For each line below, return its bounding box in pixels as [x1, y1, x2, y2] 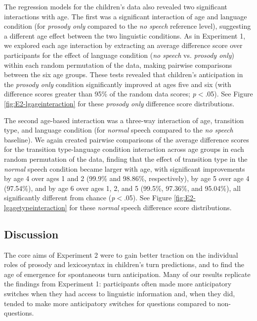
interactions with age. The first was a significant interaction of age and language [4, 11, 247, 21]
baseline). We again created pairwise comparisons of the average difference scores [4, 134, 249, 144]
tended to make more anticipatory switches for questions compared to [4, 298, 215, 308]
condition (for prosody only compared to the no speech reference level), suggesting [4, 21, 251, 31]
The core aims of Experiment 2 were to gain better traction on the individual [4, 249, 238, 260]
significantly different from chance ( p [4, 192, 115, 203]
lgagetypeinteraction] [4, 202, 67, 212]
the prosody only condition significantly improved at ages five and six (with [4, 79, 231, 89]
